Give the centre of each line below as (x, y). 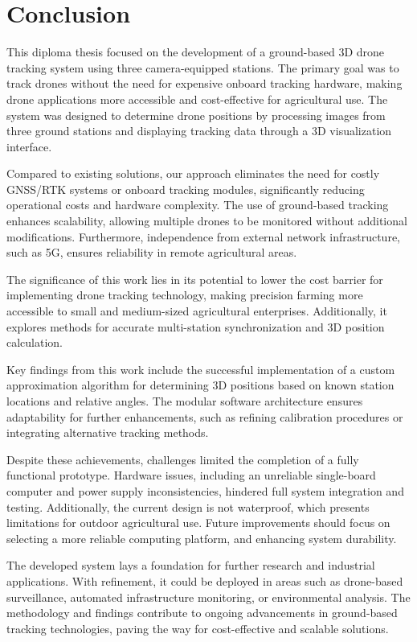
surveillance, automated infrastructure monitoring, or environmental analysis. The (208, 597)
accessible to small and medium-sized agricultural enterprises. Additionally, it (197, 311)
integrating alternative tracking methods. (108, 432)
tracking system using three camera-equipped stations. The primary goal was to (203, 67)
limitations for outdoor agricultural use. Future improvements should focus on (198, 523)
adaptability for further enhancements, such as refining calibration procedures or (205, 416)
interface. (29, 146)
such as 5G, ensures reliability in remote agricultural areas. (152, 252)
